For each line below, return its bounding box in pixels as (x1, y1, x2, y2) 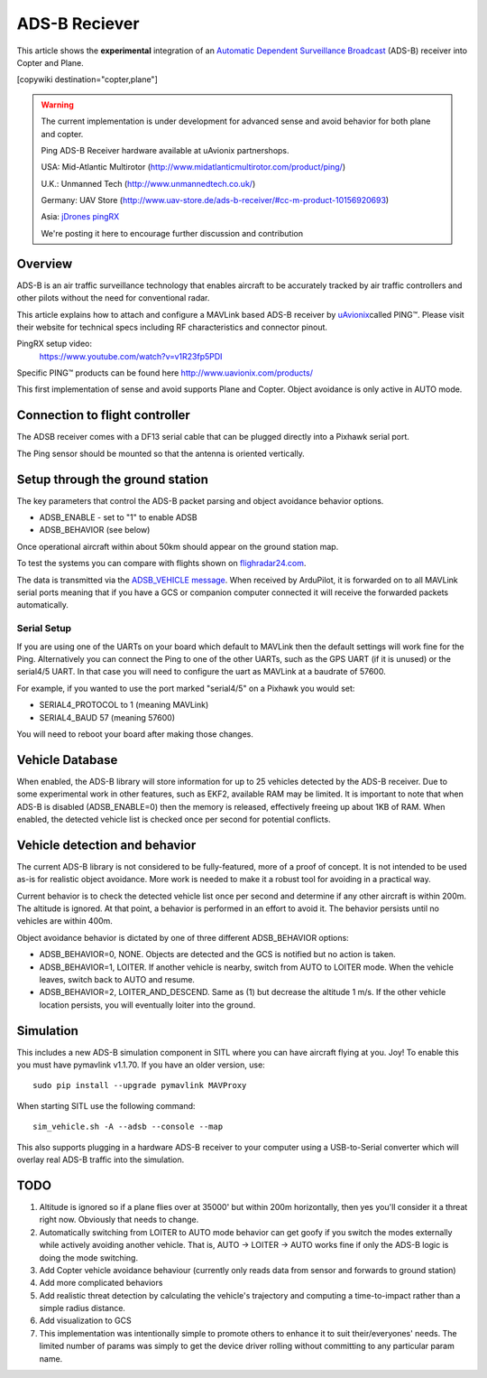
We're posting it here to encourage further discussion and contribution (41, 228, 304, 238)
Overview (16, 256, 73, 271)
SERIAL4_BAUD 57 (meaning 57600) (39, 712, 176, 722)
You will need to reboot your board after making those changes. (16, 728, 254, 740)
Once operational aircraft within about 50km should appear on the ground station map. (16, 541, 339, 552)
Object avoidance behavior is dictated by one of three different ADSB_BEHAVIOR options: (16, 932, 349, 943)
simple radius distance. (39, 1303, 126, 1314)
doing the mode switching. (39, 1252, 139, 1263)
